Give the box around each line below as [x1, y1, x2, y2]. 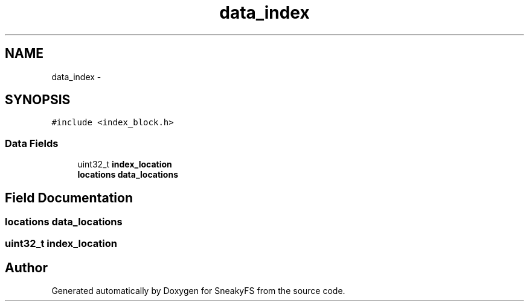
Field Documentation [5, 190, 133, 205]
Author [5, 260, 48, 275]
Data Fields [5, 137, 59, 149]
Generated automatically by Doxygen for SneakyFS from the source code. [51, 286, 345, 296]
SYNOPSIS [5, 92, 71, 108]
